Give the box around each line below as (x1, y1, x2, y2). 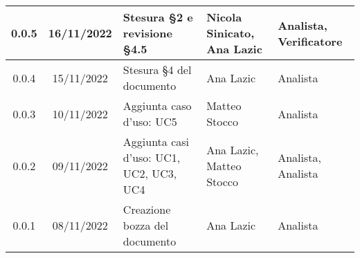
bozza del (123, 217, 169, 233)
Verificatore (278, 33, 343, 49)
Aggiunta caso (123, 98, 192, 113)
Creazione (123, 201, 171, 217)
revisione (123, 25, 172, 41)
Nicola (206, 9, 242, 25)
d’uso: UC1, (123, 149, 181, 165)
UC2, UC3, (123, 165, 177, 181)
